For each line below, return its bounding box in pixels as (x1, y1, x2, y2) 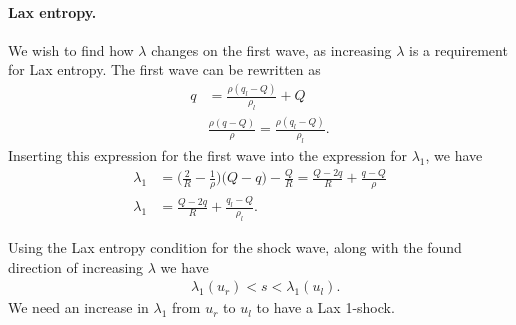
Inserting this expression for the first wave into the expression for (8, 145, 407, 166)
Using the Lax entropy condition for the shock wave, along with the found (8, 237, 462, 258)
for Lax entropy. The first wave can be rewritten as (8, 59, 321, 80)
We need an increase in (8, 297, 149, 318)
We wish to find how (8, 39, 134, 60)
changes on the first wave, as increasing (151, 39, 392, 60)
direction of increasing (8, 256, 144, 277)
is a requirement (408, 39, 508, 60)
